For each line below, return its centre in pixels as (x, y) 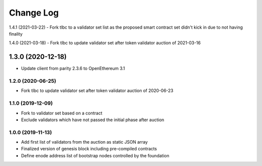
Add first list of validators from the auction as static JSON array (84, 142)
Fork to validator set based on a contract (62, 113)
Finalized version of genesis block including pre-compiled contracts (89, 149)
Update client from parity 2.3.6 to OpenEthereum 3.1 (73, 69)
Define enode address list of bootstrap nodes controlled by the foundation (95, 155)
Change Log (34, 13)
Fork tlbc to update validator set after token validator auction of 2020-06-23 (97, 91)
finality (16, 34)
